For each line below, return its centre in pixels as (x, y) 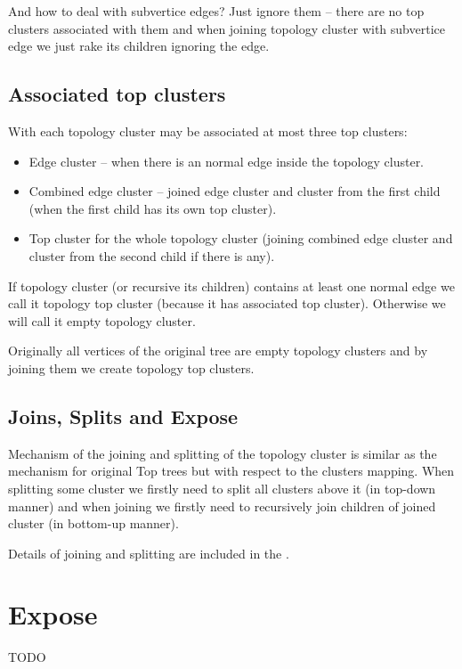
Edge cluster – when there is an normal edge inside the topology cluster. (227, 161)
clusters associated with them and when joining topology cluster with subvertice (227, 28)
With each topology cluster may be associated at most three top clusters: (208, 131)
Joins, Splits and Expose (123, 416)
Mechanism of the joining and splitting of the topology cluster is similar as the (223, 453)
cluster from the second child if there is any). (152, 255)
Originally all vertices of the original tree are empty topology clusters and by (218, 351)
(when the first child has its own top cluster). (153, 208)
